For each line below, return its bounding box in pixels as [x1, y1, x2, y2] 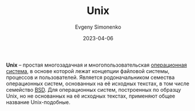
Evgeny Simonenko [75, 23, 121, 30]
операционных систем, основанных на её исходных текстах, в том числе [6, 80, 190, 87]
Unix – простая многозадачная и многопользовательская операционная [6, 61, 187, 68]
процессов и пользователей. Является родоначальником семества [6, 74, 175, 81]
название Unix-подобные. [6, 98, 71, 106]
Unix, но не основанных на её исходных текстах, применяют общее [6, 92, 175, 99]
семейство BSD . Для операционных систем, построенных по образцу [6, 86, 182, 93]
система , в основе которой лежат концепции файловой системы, [6, 67, 170, 74]
